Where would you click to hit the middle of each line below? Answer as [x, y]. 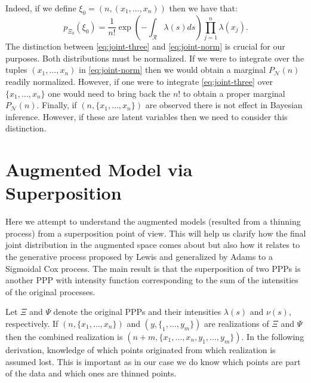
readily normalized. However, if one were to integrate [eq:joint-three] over [139, 81]
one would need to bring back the [109, 93]
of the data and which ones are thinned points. [91, 373]
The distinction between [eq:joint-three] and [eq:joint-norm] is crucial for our [145, 46]
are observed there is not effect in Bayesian [224, 105]
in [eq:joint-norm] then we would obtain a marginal [173, 70]
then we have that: [203, 8]
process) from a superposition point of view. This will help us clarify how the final [156, 233]
